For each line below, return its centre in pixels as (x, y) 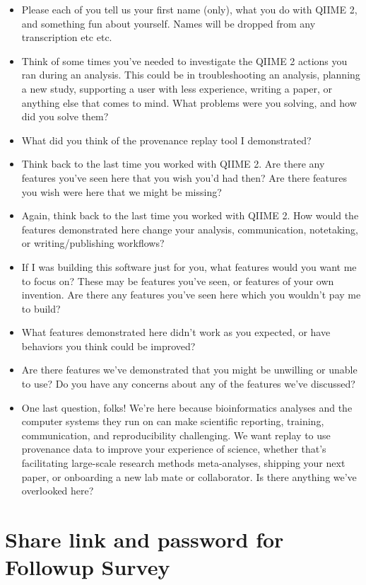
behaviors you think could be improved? (108, 346)
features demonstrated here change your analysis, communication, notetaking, (190, 229)
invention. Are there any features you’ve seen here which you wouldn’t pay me (191, 295)
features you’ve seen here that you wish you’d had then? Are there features (184, 177)
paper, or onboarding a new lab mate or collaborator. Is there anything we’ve (189, 476)
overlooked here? (58, 491)
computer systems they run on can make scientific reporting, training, (173, 421)
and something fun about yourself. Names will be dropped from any (169, 23)
